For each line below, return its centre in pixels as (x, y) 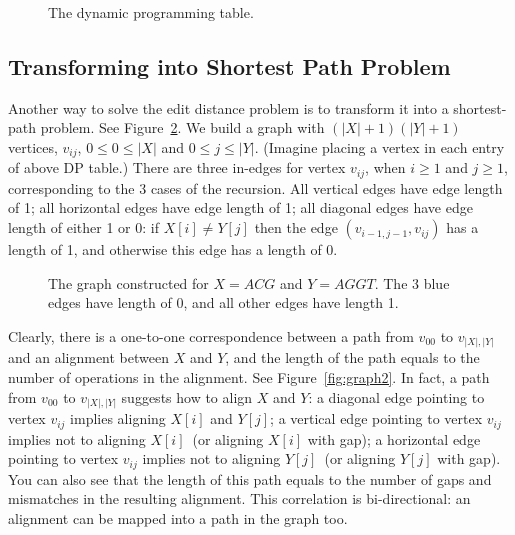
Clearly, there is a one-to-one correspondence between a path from (211, 335)
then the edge (296, 227)
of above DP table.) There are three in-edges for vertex (177, 167)
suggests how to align (187, 396)
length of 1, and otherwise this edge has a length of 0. (173, 249)
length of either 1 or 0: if (83, 227)
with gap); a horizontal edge (394, 438)
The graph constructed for (128, 282)
